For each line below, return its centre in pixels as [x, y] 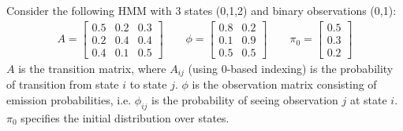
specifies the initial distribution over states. [125, 117]
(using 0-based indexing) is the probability [291, 68]
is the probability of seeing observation [245, 99]
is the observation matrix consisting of [284, 84]
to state [148, 84]
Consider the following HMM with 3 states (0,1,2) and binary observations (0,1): [201, 10]
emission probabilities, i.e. [69, 99]
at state [368, 99]
